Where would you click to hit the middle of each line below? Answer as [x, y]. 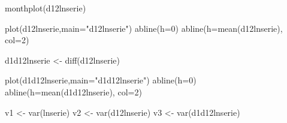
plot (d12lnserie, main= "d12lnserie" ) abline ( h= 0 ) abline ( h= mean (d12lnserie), [144, 28]
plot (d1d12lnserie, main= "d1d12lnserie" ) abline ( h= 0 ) [101, 80]
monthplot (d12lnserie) [46, 8]
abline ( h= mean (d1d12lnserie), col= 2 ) [73, 91]
